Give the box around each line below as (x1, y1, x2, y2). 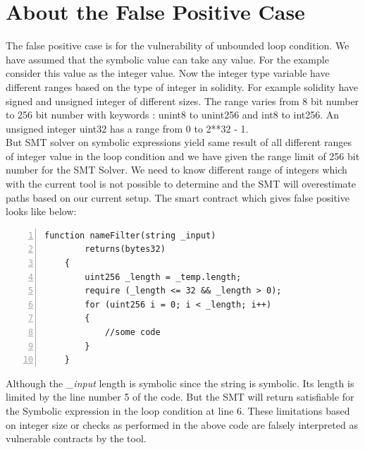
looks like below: (6, 204, 77, 219)
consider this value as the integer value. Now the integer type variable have (6, 66, 330, 80)
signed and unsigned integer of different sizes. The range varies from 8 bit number (6, 93, 359, 108)
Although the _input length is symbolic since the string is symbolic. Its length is (6, 375, 354, 390)
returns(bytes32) (85, 244, 166, 255)
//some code (104, 327, 161, 337)
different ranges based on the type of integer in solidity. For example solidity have (6, 79, 358, 94)
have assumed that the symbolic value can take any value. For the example (6, 51, 329, 66)
